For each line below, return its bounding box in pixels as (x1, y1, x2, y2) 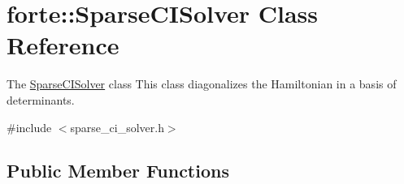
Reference (7, 28, 119, 62)
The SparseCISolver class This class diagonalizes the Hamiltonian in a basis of (7, 75, 397, 92)
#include (7, 118, 52, 135)
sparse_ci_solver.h (70, 118, 164, 135)
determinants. (7, 91, 75, 108)
